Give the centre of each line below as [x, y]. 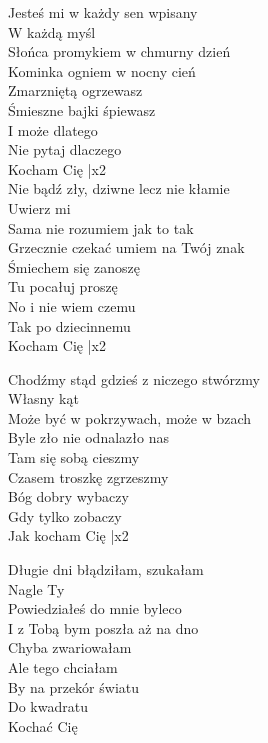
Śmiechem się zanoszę [74, 266]
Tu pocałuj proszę [63, 286]
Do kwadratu [48, 706]
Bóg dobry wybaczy [68, 496]
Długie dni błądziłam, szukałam [106, 569]
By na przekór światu [74, 686]
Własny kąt [43, 398]
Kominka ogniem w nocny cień [102, 70]
